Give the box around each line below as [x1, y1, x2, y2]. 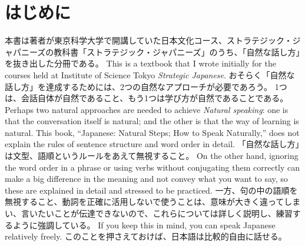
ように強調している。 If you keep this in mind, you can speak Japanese [12, 218, 276, 231]
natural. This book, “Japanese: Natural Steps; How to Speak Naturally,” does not [5, 126, 300, 138]
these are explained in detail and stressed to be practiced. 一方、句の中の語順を [5, 184, 298, 196]
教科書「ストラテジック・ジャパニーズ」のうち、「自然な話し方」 [54, 45, 300, 58]
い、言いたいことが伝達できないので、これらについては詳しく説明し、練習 [5, 207, 293, 220]
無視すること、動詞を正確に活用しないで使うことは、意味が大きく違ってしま [5, 195, 301, 208]
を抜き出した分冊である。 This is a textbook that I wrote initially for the [5, 57, 276, 69]
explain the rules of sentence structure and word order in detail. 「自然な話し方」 [5, 138, 300, 150]
